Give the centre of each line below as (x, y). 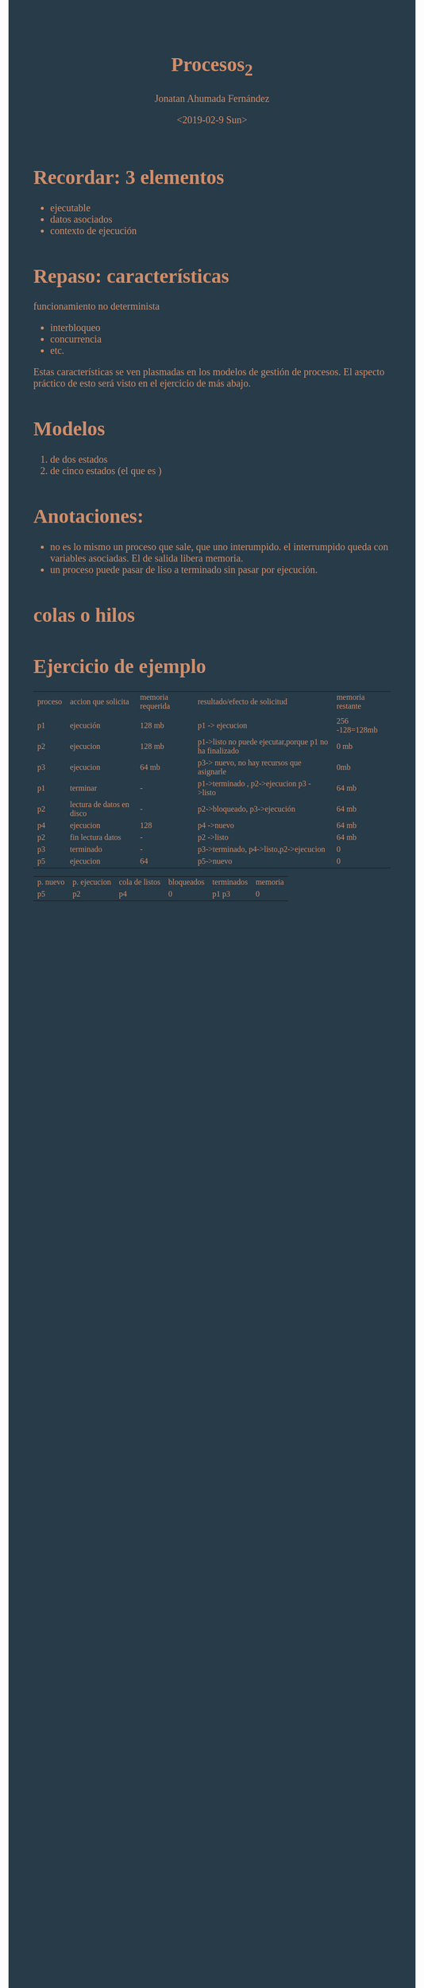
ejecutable (71, 208)
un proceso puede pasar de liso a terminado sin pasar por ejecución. (184, 569)
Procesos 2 (212, 66)
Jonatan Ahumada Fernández (212, 98)
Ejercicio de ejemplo (120, 666)
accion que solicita (99, 701)
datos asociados (81, 219)
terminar (83, 788)
